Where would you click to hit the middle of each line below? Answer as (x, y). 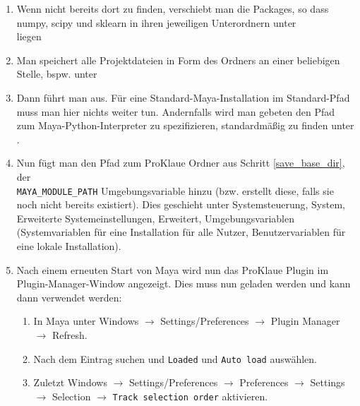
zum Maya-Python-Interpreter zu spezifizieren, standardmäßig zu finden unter (185, 125)
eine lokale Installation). (69, 245)
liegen (29, 36)
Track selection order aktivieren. (190, 396)
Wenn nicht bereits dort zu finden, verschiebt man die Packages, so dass (173, 8)
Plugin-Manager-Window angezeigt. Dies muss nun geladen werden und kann (184, 283)
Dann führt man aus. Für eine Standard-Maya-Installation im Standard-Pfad (183, 97)
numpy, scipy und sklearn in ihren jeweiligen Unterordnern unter (156, 22)
